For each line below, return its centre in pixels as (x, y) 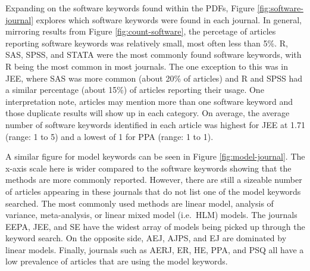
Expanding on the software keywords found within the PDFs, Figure (130, 8)
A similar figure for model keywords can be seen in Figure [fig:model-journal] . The (155, 156)
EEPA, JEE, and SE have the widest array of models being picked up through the (155, 226)
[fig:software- (280, 8)
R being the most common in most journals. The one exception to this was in (147, 66)
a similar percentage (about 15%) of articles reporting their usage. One (135, 90)
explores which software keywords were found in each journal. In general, (169, 19)
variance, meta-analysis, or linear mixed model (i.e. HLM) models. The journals (151, 215)
